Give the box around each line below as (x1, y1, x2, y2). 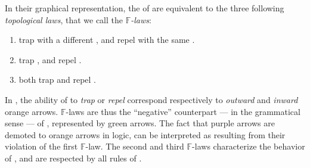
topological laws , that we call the (5, 13, 123, 26)
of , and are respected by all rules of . (5, 151, 142, 164)
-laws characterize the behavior (192, 140, 305, 153)
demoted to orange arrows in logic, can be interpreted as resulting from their (5, 128, 286, 141)
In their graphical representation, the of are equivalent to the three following (5, 2, 284, 14)
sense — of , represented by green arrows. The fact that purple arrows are (5, 117, 275, 129)
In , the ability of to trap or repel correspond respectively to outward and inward (5, 93, 298, 105)
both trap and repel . (18, 73, 97, 86)
